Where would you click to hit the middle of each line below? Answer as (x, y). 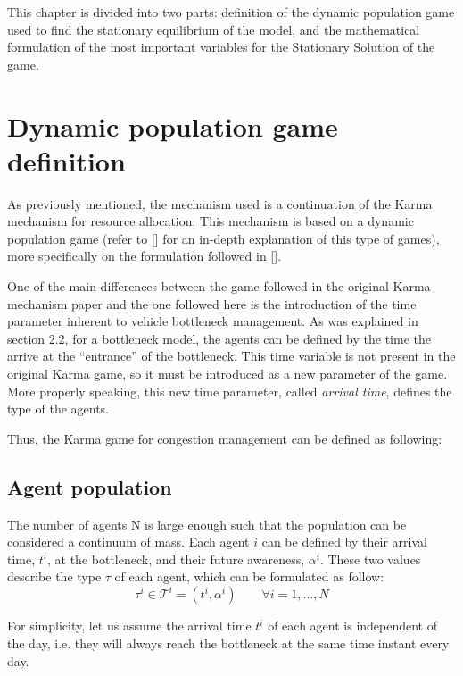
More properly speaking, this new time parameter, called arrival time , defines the (230, 391)
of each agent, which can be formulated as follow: (249, 576)
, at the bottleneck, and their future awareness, (176, 559)
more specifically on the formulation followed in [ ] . (145, 256)
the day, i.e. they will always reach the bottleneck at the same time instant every (228, 643)
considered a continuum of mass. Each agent (128, 542)
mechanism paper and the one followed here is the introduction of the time (212, 303)
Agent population (90, 486)
